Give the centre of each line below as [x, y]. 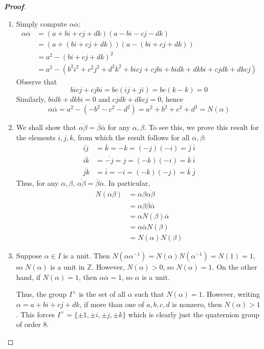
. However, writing [231, 294]
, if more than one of [112, 304]
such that [149, 294]
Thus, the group [41, 294]
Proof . [15, 6]
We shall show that [46, 127]
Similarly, [31, 99]
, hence [172, 99]
